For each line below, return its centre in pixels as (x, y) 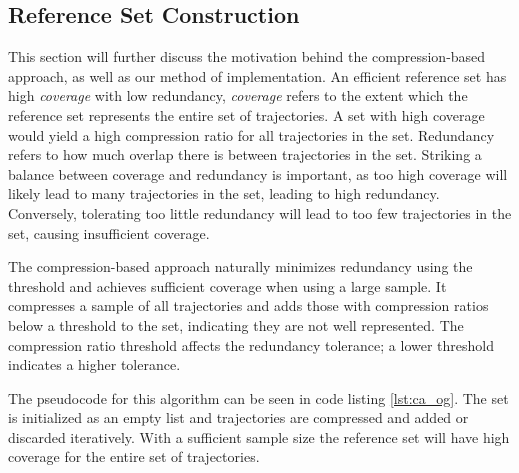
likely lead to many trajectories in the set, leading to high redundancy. (224, 193)
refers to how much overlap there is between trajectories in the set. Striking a (245, 154)
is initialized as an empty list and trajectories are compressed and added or (238, 417)
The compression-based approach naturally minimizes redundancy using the (240, 266)
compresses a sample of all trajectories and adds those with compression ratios (248, 305)
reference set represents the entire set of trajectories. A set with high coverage (246, 114)
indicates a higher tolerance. (94, 364)
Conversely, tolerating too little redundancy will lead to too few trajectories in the (260, 212)
